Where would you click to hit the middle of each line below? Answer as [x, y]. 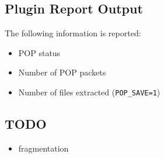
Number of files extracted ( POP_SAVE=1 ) [89, 92]
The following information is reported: [73, 33]
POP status [39, 52]
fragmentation [43, 148]
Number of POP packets [62, 72]
